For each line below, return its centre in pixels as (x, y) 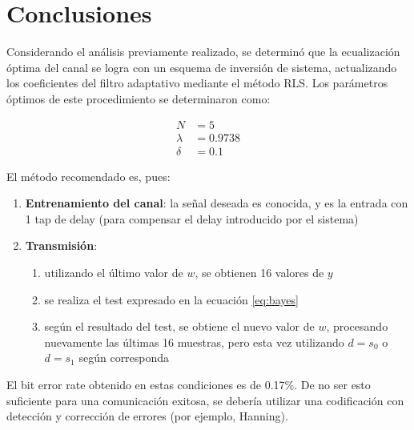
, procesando (357, 326)
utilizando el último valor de (114, 272)
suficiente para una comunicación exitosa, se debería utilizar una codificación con (205, 400)
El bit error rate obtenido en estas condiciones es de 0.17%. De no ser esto (189, 384)
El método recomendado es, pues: (88, 176)
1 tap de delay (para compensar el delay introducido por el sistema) (192, 218)
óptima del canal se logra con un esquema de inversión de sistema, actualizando (202, 67)
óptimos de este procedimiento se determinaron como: (139, 98)
